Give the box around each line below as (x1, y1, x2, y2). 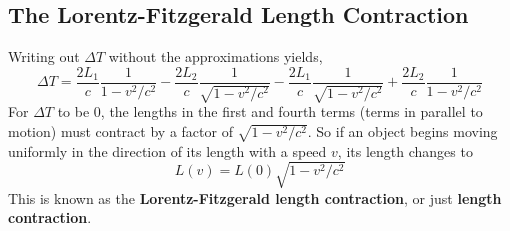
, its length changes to (337, 140, 473, 161)
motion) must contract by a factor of (8, 120, 233, 141)
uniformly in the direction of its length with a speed (8, 140, 327, 161)
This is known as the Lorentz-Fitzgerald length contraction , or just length (8, 187, 502, 208)
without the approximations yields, (108, 46, 323, 67)
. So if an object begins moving (307, 120, 498, 141)
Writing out (8, 46, 80, 67)
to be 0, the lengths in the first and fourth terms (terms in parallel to (57, 101, 483, 122)
